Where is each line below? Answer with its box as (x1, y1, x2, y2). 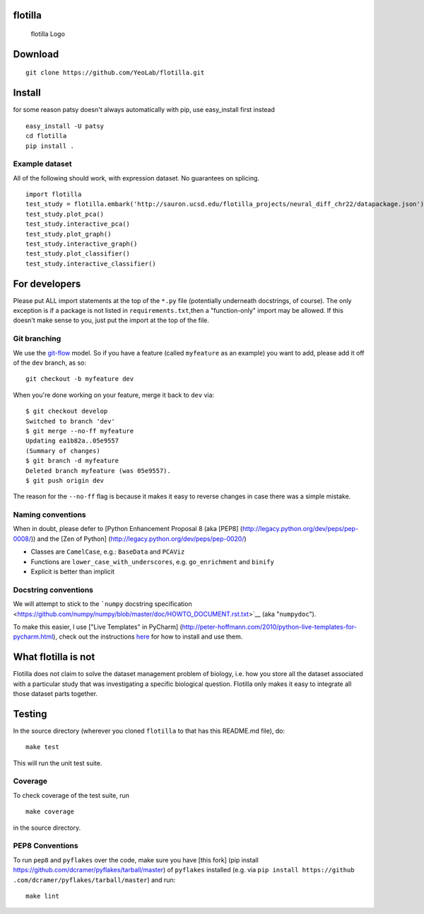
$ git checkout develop (25, 407, 108, 416)
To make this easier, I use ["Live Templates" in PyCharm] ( (13, 622, 183, 631)
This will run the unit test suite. (13, 758, 102, 767)
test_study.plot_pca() (25, 210, 105, 218)
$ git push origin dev (25, 476, 105, 484)
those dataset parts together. (13, 689, 98, 697)
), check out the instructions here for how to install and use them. (53, 632, 243, 641)
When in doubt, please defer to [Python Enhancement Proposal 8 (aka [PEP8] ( (13, 525, 243, 533)
